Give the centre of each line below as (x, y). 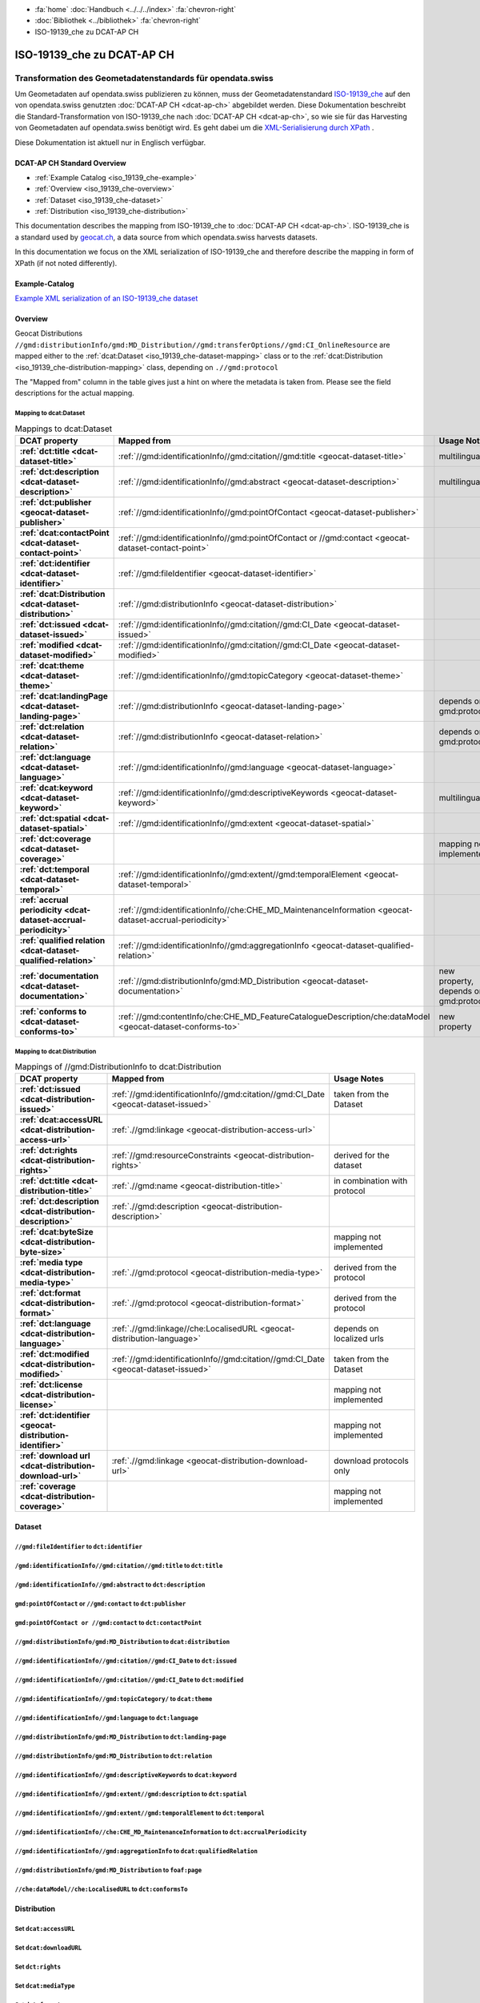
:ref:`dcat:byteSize (56, 1232)
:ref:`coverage (48, 1486)
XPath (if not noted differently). (66, 263)
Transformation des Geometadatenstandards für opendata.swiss (144, 78)
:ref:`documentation (59, 976)
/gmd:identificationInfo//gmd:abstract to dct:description (110, 1585)
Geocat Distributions (49, 333)
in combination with (370, 1181)
